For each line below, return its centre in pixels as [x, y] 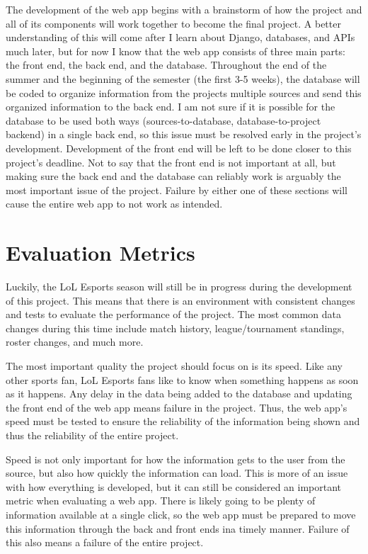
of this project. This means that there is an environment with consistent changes [180, 300]
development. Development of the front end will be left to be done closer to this [179, 148]
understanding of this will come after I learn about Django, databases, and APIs [180, 37]
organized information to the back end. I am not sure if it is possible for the [171, 107]
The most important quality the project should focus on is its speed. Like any [174, 366]
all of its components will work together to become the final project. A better [173, 23]
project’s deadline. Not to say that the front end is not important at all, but [171, 162]
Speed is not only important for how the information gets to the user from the [176, 459]
